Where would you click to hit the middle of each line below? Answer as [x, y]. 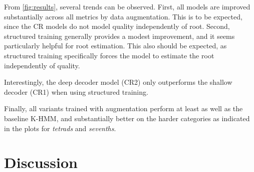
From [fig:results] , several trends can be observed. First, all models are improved [127, 6]
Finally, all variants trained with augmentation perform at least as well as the [123, 108]
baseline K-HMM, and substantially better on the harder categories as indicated [127, 118]
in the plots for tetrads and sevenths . [60, 128]
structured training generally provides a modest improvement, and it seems [119, 36]
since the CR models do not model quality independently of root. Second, [117, 26]
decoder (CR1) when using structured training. [76, 91]
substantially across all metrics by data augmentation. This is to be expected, [123, 16]
